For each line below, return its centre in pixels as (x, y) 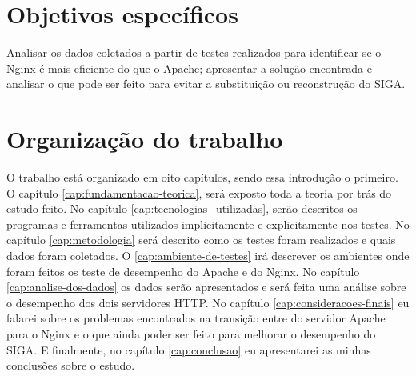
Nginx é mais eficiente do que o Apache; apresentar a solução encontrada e (189, 68)
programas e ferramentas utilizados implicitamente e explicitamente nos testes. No (208, 224)
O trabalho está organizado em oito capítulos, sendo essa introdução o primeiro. (202, 177)
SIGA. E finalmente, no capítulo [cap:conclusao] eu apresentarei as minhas (189, 349)
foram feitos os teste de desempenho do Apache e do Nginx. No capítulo (183, 271)
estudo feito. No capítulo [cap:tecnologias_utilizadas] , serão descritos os (182, 208)
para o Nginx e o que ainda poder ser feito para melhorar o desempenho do (191, 333)
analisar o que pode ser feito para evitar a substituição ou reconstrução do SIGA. (206, 84)
